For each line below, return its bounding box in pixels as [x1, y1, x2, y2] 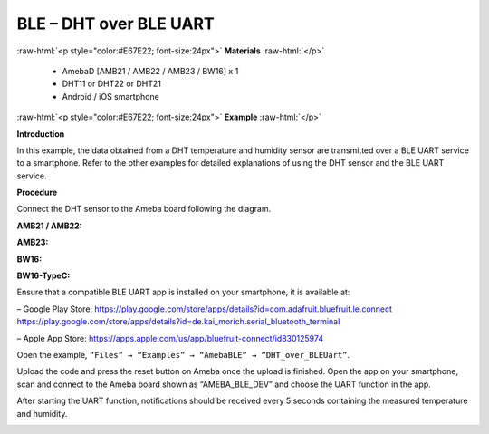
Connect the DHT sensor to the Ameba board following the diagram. [16, 204, 272, 215]
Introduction [16, 128, 65, 140]
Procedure [16, 187, 58, 198]
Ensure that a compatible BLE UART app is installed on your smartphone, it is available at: [16, 286, 350, 298]
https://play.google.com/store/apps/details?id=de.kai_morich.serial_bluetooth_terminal [16, 316, 340, 327]
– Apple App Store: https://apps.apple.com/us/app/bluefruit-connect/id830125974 [16, 333, 324, 343]
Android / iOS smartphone [62, 91, 160, 101]
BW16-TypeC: [16, 270, 71, 281]
